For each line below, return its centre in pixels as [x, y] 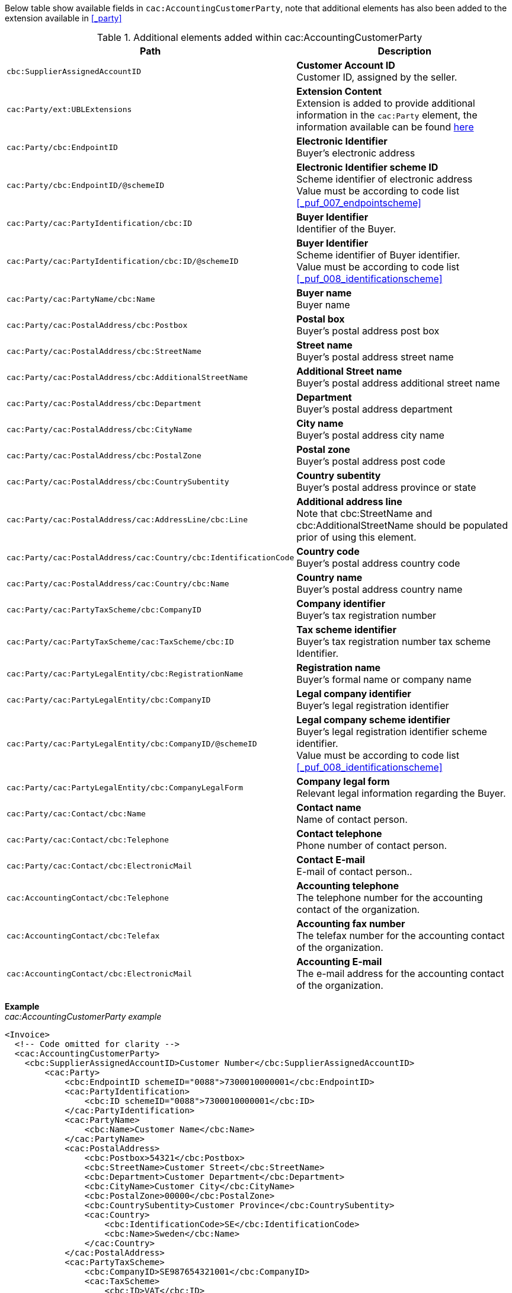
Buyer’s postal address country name [380, 589]
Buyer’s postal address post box [368, 331]
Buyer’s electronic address [356, 153]
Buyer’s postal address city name [370, 435]
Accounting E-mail [339, 962]
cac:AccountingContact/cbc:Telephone [88, 898]
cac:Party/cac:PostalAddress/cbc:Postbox [97, 325]
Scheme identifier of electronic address [385, 179]
